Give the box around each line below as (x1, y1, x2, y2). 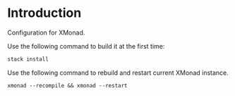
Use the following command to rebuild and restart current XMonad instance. (7, 68, 229, 77)
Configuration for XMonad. (7, 28, 85, 37)
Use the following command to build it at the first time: (7, 42, 165, 50)
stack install (7, 55, 49, 63)
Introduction (7, 5, 82, 21)
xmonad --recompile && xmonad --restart (7, 82, 128, 89)
